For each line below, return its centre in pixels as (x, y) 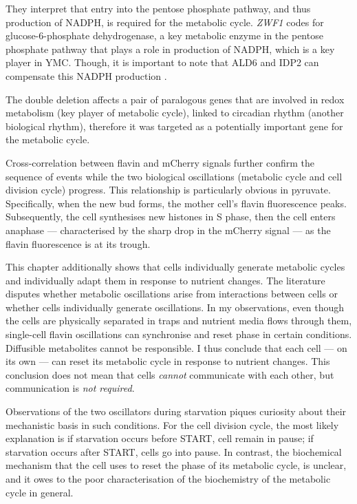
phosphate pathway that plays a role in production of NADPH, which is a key (170, 49)
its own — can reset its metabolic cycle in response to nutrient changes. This (168, 361)
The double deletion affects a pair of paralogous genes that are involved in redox (175, 99)
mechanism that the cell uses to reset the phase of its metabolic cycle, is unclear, (176, 465)
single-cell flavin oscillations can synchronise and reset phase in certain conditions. (179, 334)
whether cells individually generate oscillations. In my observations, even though (175, 307)
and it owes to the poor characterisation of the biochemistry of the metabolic (168, 479)
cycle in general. (40, 492)
